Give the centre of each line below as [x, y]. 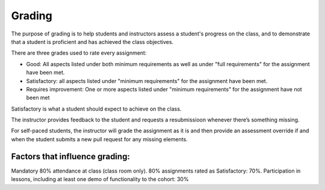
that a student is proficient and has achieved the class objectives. [92, 41]
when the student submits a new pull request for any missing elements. [99, 139]
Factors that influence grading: [71, 156]
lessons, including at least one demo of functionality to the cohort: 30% [100, 179]
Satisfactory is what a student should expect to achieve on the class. [96, 109]
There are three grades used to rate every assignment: [79, 53]
